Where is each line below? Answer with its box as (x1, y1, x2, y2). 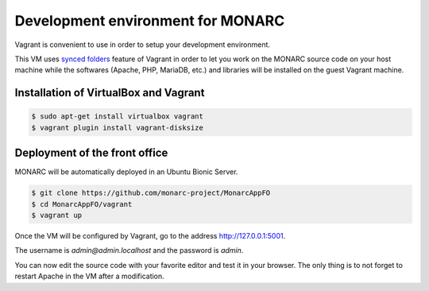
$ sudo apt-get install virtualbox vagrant (31, 112, 204, 121)
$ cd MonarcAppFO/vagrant (31, 200, 133, 208)
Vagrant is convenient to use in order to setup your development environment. (14, 40, 270, 49)
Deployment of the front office (14, 146, 168, 160)
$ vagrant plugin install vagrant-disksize (31, 123, 204, 132)
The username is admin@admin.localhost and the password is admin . (14, 246, 244, 255)
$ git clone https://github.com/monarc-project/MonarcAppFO (31, 188, 271, 198)
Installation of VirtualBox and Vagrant (14, 86, 205, 99)
